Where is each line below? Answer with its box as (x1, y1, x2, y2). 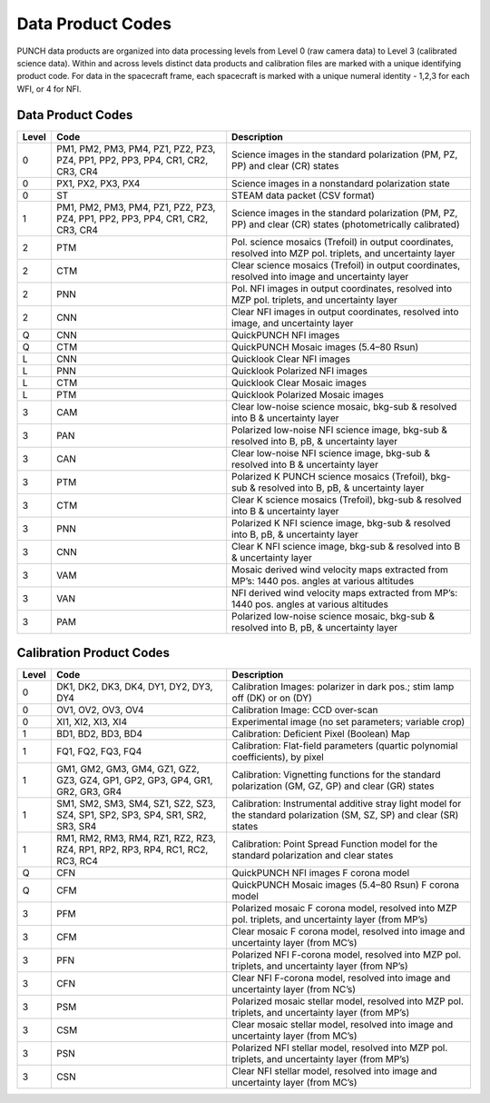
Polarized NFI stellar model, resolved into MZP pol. (231, 1041, 448, 1054)
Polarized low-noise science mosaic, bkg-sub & (231, 610, 436, 622)
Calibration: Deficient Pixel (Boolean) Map (231, 728, 410, 740)
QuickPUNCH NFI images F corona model (231, 867, 410, 879)
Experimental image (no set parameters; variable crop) (231, 716, 465, 729)
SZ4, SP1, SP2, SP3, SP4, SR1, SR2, (55, 809, 207, 821)
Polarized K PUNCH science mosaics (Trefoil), (231, 470, 428, 482)
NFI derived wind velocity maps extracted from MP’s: (231, 586, 458, 599)
